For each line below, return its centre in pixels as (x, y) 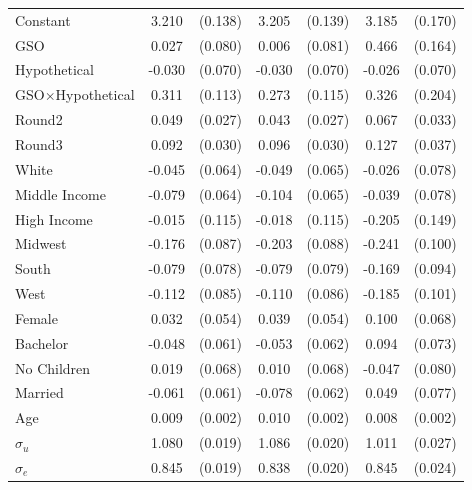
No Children (53, 367)
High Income (54, 218)
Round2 (39, 119)
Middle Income (60, 193)
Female (36, 317)
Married (39, 392)
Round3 (39, 143)
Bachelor (42, 342)
